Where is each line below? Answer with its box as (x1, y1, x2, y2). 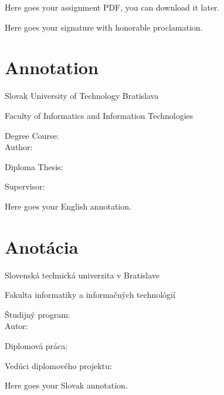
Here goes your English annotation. (5, 200, 131, 212)
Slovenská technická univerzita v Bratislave (5, 268, 160, 281)
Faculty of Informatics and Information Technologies (5, 109, 194, 121)
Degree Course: (5, 129, 59, 141)
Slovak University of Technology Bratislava (5, 89, 159, 102)
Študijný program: (5, 308, 70, 320)
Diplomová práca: (5, 339, 68, 351)
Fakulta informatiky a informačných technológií (5, 288, 175, 301)
